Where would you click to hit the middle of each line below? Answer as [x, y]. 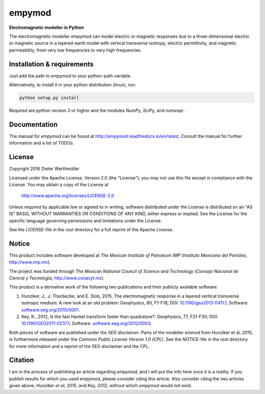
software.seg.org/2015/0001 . [51, 310]
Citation [22, 360]
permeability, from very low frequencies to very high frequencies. [75, 50]
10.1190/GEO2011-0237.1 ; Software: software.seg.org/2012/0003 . [87, 323]
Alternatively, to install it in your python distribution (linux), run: [72, 85]
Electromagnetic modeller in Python [47, 27]
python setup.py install [49, 98]
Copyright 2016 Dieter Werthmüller [44, 169]
